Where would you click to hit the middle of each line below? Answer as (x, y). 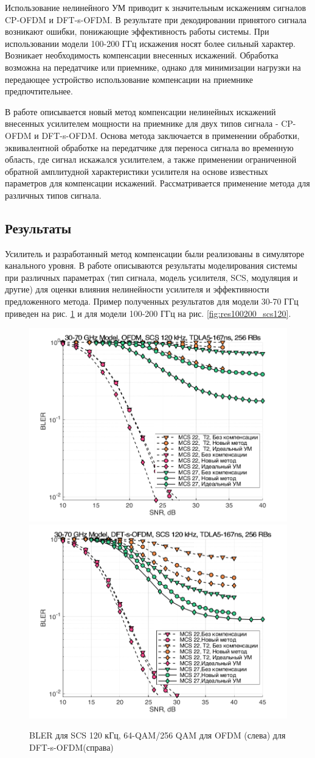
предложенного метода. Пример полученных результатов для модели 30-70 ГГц (152, 301)
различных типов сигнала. (53, 195)
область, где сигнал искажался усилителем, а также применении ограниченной (151, 159)
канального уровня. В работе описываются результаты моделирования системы (151, 265)
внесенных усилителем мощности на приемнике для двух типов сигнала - (142, 123)
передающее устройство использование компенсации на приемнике (129, 79)
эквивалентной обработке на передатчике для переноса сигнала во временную (149, 147)
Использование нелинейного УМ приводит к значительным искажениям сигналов (156, 7)
